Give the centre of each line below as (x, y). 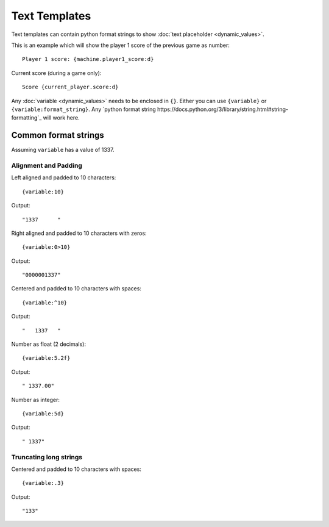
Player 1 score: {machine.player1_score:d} (88, 59)
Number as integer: (36, 400)
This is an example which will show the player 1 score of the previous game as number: (120, 45)
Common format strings (58, 135)
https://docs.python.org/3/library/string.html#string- (223, 109)
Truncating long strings (47, 457)
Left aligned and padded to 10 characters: (64, 177)
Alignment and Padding (47, 165)
